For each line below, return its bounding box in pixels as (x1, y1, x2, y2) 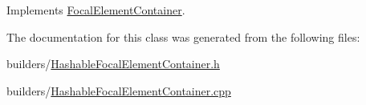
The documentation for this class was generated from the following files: (6, 28, 360, 45)
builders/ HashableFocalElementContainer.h (6, 55, 220, 72)
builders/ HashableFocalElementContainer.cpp (6, 82, 231, 99)
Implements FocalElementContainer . (6, 2, 185, 18)
